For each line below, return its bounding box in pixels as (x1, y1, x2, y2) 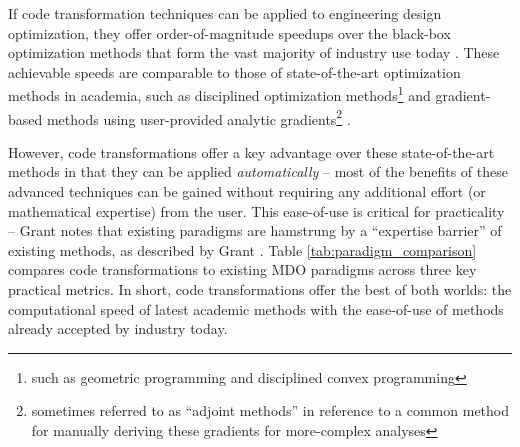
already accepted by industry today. (8, 318, 228, 339)
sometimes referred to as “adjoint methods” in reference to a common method (31, 400, 510, 421)
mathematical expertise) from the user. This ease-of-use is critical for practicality (8, 200, 505, 221)
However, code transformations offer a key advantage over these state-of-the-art (8, 141, 495, 162)
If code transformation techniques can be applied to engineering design (8, 3, 442, 23)
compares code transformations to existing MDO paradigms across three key (8, 259, 477, 280)
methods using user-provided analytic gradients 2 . (46, 105, 351, 129)
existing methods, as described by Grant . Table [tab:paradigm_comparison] (8, 239, 477, 260)
